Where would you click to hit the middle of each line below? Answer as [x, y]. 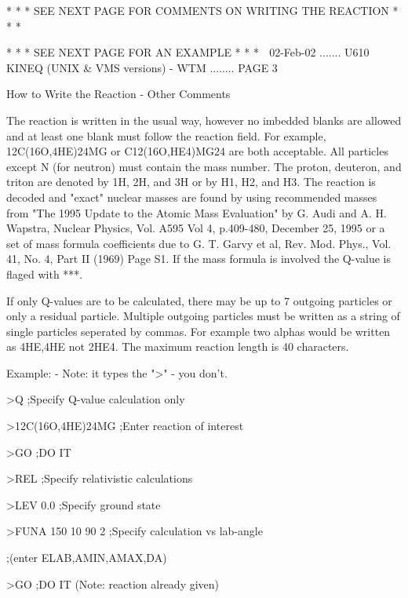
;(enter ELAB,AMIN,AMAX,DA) [87, 558]
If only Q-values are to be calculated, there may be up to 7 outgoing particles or [199, 300]
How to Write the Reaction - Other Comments [118, 94]
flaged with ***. [45, 273]
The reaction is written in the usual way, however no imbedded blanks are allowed [204, 120]
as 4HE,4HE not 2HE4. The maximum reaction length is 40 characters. [178, 346]
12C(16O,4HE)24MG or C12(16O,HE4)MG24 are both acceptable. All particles [197, 151]
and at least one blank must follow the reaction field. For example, [166, 135]
